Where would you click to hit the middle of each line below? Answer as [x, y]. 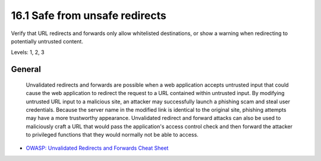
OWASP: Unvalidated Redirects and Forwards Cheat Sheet [97, 148]
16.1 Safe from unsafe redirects [89, 15]
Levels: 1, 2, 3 [28, 52]
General [26, 69]
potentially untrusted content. [47, 41]
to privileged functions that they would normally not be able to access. [112, 135]
